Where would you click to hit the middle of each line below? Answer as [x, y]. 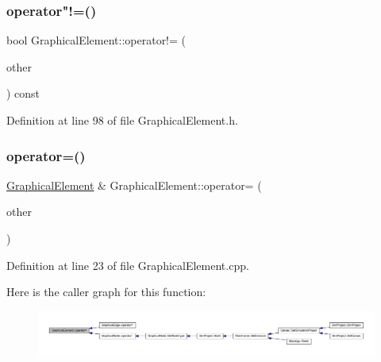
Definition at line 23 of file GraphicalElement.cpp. [128, 265]
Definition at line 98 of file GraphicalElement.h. [122, 120]
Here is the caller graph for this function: [106, 292]
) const [23, 93]
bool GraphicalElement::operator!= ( [96, 40]
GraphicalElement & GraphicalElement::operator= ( [134, 185]
